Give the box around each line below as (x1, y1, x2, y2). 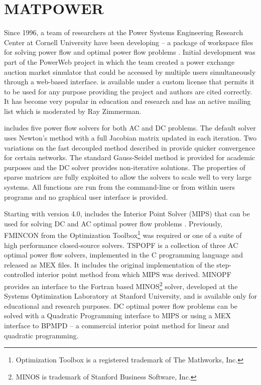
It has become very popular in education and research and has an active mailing (4, 96, 251, 106)
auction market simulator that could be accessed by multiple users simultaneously (4, 66, 256, 77)
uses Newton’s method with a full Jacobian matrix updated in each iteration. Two (4, 133, 256, 143)
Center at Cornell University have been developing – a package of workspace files (4, 37, 253, 47)
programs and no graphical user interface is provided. (4, 191, 168, 202)
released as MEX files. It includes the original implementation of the (4, 259, 214, 270)
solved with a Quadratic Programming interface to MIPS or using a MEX (4, 310, 231, 321)
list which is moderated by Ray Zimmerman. (4, 105, 142, 116)
